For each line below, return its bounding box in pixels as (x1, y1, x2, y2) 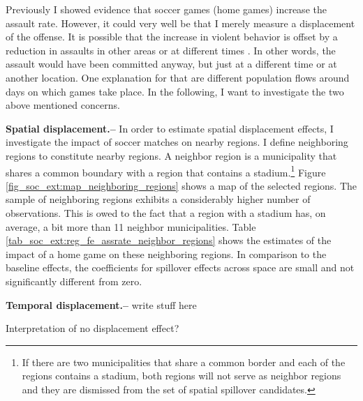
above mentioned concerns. (6, 98, 120, 112)
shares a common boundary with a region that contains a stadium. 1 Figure (6, 162, 326, 179)
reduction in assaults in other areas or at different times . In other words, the (6, 43, 336, 57)
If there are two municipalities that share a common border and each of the (22, 354, 346, 369)
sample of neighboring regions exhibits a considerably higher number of (6, 192, 311, 206)
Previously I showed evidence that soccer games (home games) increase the (6, 2, 327, 16)
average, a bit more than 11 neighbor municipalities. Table (6, 219, 256, 234)
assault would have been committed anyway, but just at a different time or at (6, 56, 337, 71)
